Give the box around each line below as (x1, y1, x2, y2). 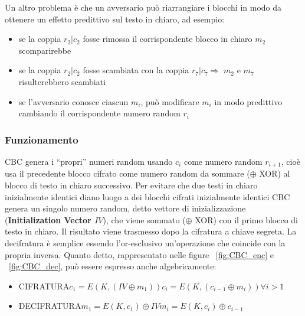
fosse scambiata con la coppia (83, 64, 189, 76)
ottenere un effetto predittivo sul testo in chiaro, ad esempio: (5, 12, 225, 25)
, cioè (281, 155, 301, 167)
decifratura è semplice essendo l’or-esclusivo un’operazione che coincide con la (5, 236, 286, 249)
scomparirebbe (18, 44, 71, 56)
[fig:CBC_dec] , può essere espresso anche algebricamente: (9, 260, 217, 272)
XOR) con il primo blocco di (195, 213, 298, 226)
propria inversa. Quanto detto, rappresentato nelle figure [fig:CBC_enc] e (5, 248, 274, 260)
